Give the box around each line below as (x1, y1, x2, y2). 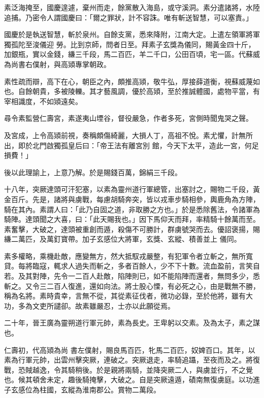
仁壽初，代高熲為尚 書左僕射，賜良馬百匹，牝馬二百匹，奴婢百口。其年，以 (4, 344, 255, 355)
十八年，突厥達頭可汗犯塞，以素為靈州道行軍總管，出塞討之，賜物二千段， (4, 184, 253, 194)
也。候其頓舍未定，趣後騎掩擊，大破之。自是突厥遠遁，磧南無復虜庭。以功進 (4, 374, 260, 385)
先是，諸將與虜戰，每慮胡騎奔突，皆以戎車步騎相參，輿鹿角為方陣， (32, 193, 260, 204)
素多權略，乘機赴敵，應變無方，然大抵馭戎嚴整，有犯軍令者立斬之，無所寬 (4, 250, 253, 261)
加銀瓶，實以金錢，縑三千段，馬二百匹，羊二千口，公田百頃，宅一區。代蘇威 (4, 49, 260, 59)
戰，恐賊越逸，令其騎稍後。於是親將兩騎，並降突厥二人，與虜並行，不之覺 (4, 364, 253, 375)
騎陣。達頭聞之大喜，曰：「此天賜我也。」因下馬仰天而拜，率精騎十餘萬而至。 (4, 214, 260, 224)
